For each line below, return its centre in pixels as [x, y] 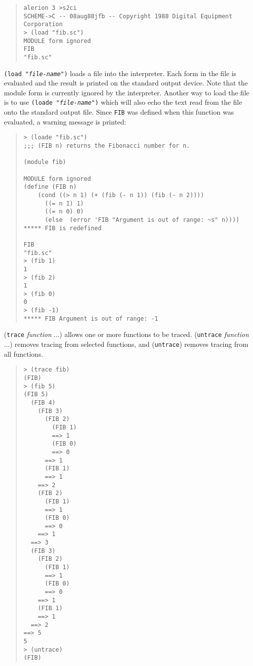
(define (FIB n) [50, 187]
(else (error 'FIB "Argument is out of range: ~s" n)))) [142, 220]
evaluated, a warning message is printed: [65, 121]
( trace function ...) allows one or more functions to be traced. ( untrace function [126, 334]
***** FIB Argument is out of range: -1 [91, 318]
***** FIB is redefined [63, 228]
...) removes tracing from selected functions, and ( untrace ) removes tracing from [126, 344]
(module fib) [45, 162]
